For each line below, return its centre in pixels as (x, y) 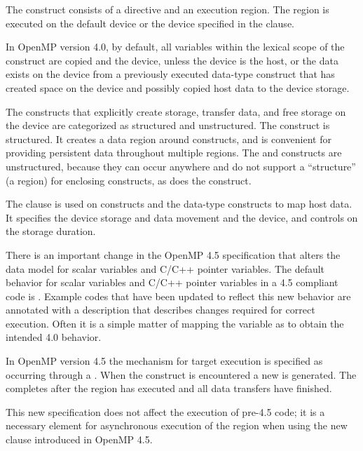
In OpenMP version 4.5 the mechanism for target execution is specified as (164, 361)
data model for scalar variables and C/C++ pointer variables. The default (165, 268)
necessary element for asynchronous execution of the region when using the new (177, 425)
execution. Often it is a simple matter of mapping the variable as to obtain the (175, 323)
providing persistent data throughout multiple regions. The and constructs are (174, 153)
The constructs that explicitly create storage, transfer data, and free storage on (176, 111)
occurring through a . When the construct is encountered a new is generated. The (181, 374)
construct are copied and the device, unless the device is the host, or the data (172, 60)
